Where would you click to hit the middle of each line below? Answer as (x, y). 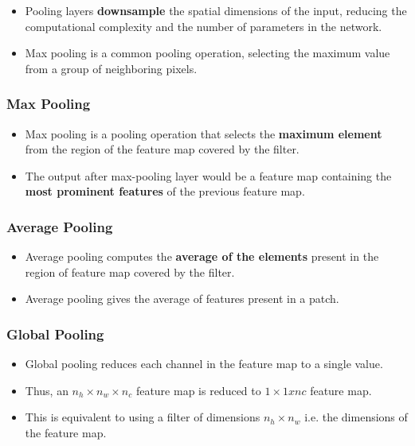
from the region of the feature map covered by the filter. (162, 149)
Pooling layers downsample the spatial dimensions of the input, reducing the (216, 10)
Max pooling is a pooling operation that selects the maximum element (204, 133)
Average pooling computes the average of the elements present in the (202, 256)
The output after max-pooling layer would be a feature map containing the (208, 175)
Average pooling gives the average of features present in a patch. (182, 299)
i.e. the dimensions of (356, 417)
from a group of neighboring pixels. (111, 68)
